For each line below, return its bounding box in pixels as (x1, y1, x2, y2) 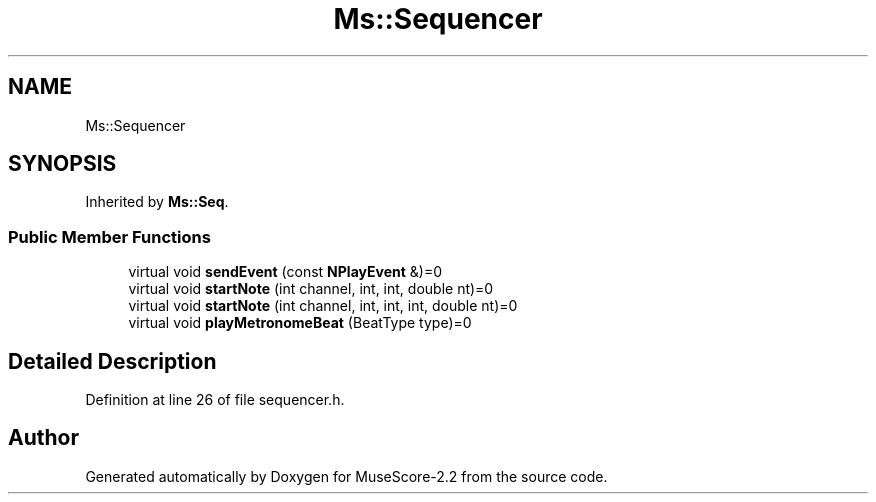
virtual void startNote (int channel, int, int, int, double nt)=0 (128, 297, 518, 315)
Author (8, 425, 79, 451)
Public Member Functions (8, 226, 211, 247)
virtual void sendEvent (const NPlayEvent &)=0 (128, 263, 442, 281)
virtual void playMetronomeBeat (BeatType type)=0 (128, 314, 472, 332)
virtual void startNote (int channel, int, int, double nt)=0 (128, 280, 494, 298)
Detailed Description (8, 348, 217, 374)
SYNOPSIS (8, 151, 117, 177)
